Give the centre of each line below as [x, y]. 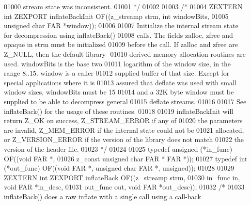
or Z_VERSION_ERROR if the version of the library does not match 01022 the [124, 139]
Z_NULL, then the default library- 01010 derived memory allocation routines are [125, 54]
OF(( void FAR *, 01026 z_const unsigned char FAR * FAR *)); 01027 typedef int [126, 158]
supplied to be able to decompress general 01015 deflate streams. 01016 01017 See [125, 101]
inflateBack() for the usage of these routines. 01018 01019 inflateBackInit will [119, 111]
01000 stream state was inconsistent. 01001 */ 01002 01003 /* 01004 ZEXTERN [123, 6]
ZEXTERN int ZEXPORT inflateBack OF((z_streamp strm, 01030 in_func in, [122, 177]
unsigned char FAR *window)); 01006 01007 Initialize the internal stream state [121, 25]
